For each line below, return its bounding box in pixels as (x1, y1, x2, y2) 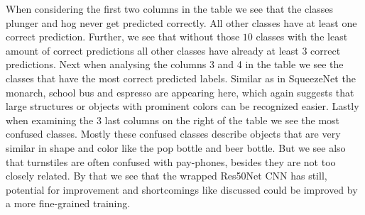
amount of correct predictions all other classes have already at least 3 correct (6, 43, 341, 57)
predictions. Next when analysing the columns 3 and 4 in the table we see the (6, 57, 344, 72)
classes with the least (256, 29, 348, 44)
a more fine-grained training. (6, 196, 131, 211)
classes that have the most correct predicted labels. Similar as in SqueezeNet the (6, 70, 356, 85)
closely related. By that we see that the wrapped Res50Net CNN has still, (6, 168, 327, 183)
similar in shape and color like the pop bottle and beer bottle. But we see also (6, 140, 346, 155)
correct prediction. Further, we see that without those (6, 29, 240, 44)
